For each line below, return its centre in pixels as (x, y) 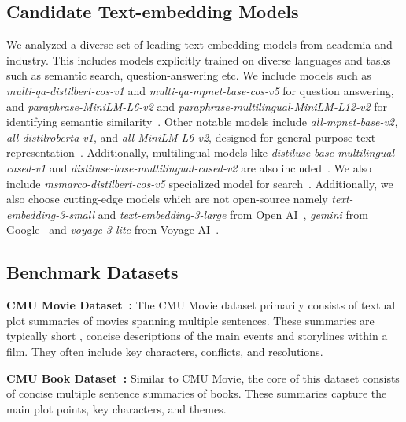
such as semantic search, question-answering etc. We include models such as (189, 75)
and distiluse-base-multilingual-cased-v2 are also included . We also (210, 167)
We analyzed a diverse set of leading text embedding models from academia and (199, 44)
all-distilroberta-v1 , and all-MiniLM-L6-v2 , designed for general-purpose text (191, 137)
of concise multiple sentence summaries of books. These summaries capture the (197, 393)
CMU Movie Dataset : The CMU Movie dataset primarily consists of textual (201, 305)
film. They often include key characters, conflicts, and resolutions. (165, 351)
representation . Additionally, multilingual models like (137, 152)
